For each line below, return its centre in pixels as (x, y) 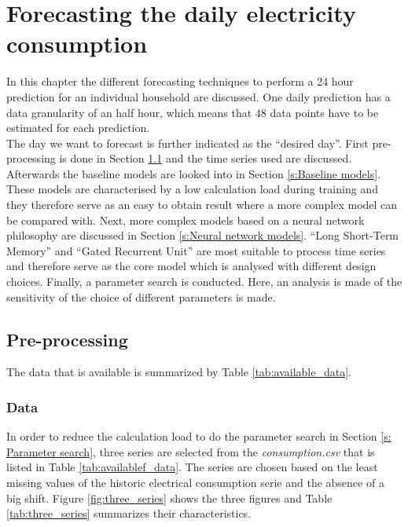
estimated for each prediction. (78, 128)
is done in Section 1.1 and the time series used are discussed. (206, 158)
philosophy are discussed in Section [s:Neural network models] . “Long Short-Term (203, 235)
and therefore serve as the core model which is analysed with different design (191, 266)
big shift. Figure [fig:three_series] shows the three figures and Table (169, 498)
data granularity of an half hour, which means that (129, 112)
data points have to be (324, 112)
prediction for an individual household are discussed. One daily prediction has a (198, 96)
